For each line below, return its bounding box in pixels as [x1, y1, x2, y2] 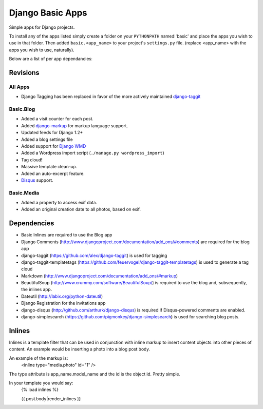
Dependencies [9, 219, 55, 228]
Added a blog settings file [21, 136, 73, 142]
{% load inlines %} [21, 387, 58, 392]
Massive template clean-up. [21, 164, 77, 170]
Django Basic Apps [9, 7, 88, 18]
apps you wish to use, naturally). [9, 47, 75, 53]
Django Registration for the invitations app [21, 300, 106, 306]
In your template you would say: [9, 380, 73, 386]
